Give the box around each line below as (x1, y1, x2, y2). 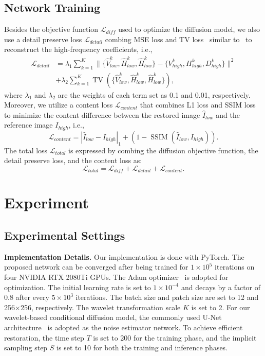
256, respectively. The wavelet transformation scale (20, 301, 181, 312)
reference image (4, 119, 53, 130)
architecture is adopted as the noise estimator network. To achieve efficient (4, 322, 243, 332)
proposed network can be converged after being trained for (4, 261, 188, 272)
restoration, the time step (4, 332, 84, 343)
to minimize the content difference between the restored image (4, 109, 200, 120)
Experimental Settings (4, 227, 125, 243)
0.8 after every (4, 292, 49, 302)
